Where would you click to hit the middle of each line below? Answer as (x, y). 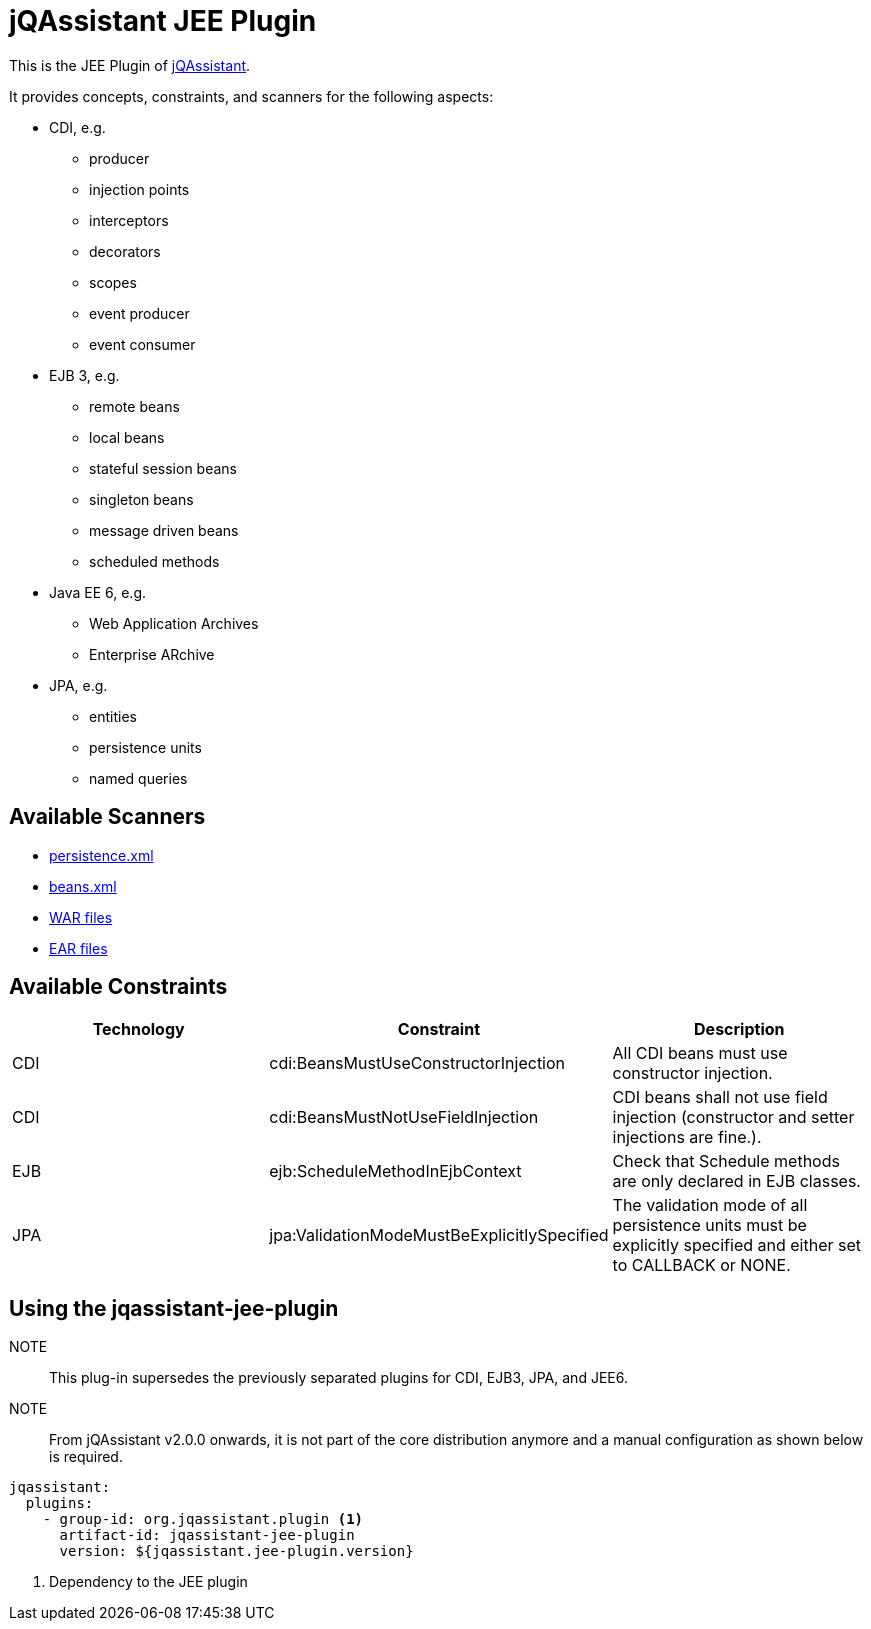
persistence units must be (709, 1225)
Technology (138, 1029)
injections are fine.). (687, 1137)
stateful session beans (163, 468)
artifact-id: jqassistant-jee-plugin (207, 1535)
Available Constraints (118, 987)
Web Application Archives (174, 623)
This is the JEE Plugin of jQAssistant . (130, 65)
